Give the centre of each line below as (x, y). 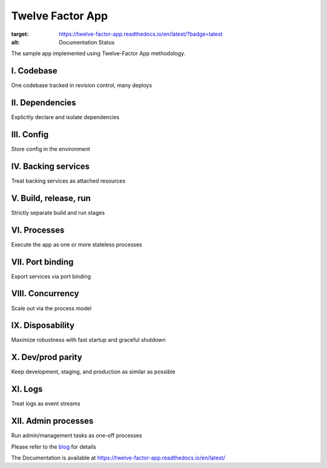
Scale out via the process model (51, 308)
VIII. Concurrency (45, 293)
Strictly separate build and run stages (58, 212)
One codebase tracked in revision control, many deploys (82, 86)
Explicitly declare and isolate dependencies (65, 117)
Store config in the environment (51, 149)
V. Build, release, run (51, 198)
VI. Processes (38, 230)
